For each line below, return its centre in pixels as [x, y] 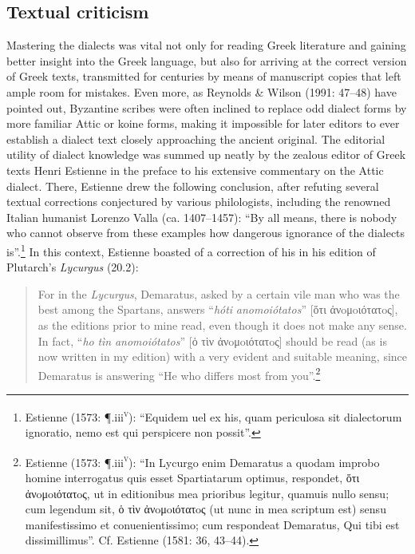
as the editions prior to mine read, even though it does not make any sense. [222, 324]
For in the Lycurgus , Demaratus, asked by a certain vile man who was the [219, 293]
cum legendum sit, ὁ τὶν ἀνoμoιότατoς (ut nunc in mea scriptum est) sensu [206, 509]
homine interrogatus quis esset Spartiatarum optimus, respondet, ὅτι [192, 478]
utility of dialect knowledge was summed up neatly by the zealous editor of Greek [206, 154]
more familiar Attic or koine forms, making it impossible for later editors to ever [203, 123]
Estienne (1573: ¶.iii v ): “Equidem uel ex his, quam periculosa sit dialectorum [213, 415]
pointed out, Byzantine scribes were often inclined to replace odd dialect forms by [207, 107]
